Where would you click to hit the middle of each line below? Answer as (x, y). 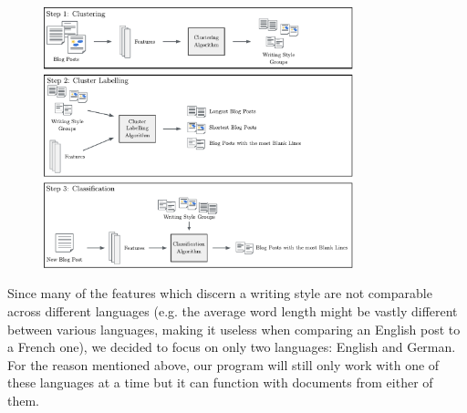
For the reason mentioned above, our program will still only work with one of (223, 364)
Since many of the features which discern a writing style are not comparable (220, 293)
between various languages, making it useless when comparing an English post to (234, 329)
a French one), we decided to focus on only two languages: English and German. (232, 347)
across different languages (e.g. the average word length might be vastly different (233, 311)
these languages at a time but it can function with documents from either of (220, 382)
